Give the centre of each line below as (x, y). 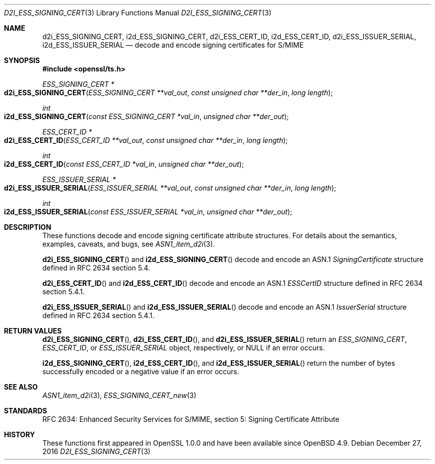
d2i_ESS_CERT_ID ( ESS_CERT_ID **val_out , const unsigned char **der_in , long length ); (146, 140)
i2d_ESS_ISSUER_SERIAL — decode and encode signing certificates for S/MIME (173, 45)
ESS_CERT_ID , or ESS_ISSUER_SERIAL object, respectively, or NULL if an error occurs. (183, 348)
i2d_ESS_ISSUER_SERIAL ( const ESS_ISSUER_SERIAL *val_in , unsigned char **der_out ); (148, 212)
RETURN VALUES (33, 331)
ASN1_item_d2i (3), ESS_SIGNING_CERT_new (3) (119, 395)
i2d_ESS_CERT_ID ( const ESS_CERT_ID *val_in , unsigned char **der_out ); (124, 164)
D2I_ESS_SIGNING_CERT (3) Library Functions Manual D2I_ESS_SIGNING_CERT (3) (138, 13)
